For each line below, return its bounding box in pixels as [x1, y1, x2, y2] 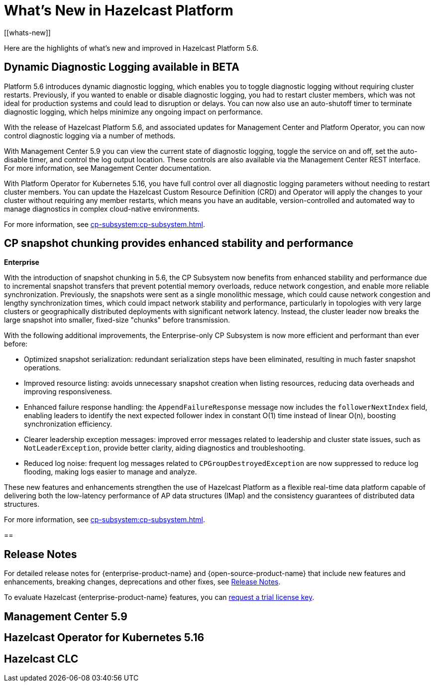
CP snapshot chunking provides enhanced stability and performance [4, 237, 353, 250]
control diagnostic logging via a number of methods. [4, 131, 176, 140]
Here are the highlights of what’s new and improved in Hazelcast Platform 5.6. [4, 43, 259, 52]
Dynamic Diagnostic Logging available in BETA [4, 61, 239, 74]
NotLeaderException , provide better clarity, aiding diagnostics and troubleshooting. [24, 444, 305, 453]
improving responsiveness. [24, 387, 112, 396]
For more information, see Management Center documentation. [4, 163, 212, 172]
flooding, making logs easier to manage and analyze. [24, 467, 197, 476]
